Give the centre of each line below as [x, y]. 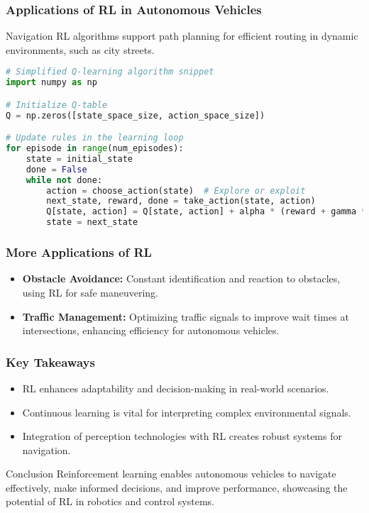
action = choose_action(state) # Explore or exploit [176, 191]
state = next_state [92, 222]
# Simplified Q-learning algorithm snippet [110, 72]
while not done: [64, 180]
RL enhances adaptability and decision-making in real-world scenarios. [176, 388]
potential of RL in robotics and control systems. [110, 501]
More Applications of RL [79, 252]
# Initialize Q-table [57, 105]
